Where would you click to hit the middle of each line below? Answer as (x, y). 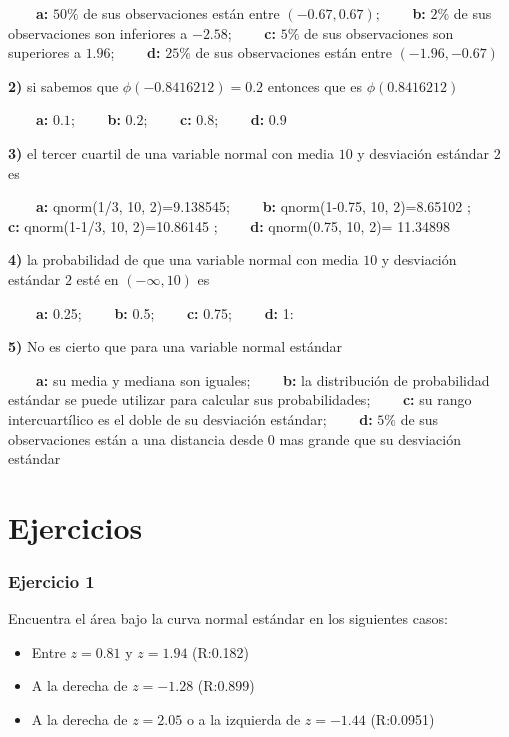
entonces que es (314, 85)
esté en (97, 278)
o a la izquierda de (243, 719)
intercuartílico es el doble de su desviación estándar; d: (190, 418)
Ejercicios (75, 526)
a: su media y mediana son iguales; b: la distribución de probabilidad (263, 379)
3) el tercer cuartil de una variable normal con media (171, 152)
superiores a (44, 52)
